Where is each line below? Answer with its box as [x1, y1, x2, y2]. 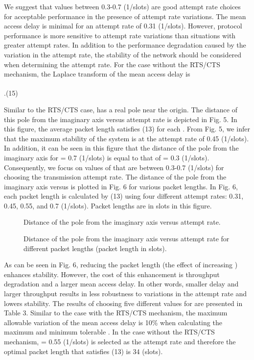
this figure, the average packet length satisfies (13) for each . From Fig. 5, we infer [4, 124, 250, 134]
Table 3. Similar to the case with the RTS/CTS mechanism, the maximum [4, 308, 228, 318]
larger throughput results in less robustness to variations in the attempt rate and [4, 288, 247, 299]
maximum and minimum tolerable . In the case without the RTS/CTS [4, 327, 215, 337]
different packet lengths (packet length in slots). [23, 243, 167, 253]
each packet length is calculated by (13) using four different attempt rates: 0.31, [4, 191, 244, 201]
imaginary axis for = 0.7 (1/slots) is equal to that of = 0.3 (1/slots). [4, 152, 209, 162]
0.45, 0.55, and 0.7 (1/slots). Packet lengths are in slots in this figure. [4, 200, 212, 210]
